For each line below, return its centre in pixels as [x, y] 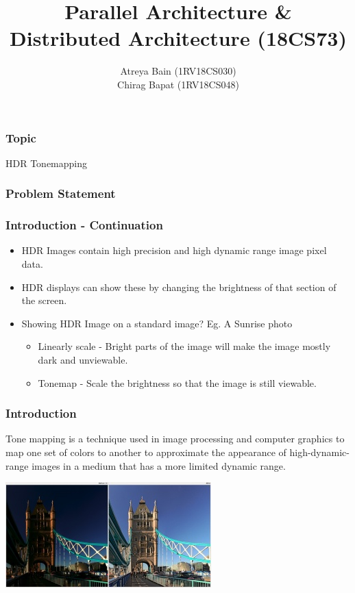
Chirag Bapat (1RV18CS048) [178, 84]
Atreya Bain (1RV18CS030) [178, 71]
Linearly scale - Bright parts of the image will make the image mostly [184, 346]
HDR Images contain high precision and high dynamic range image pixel [174, 250]
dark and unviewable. [83, 360]
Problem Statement [61, 193]
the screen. [44, 300]
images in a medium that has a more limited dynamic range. [159, 465]
